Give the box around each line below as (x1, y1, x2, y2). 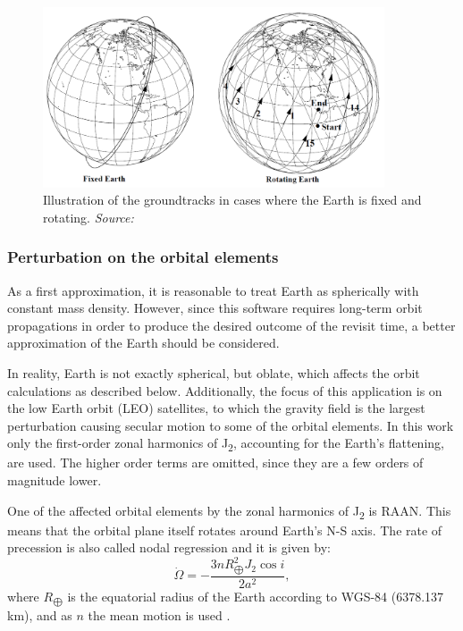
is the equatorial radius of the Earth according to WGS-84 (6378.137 (67, 586, 444, 605)
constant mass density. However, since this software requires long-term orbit (7, 299, 423, 317)
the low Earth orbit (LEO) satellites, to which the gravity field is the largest (7, 399, 425, 417)
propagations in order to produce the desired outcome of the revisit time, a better (7, 315, 456, 334)
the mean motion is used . (88, 606, 231, 625)
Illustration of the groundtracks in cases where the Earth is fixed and (43, 190, 422, 209)
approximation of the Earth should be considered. (7, 333, 280, 352)
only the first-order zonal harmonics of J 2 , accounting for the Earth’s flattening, (7, 433, 444, 455)
